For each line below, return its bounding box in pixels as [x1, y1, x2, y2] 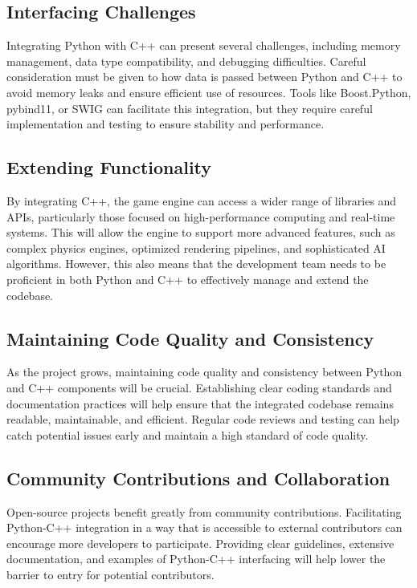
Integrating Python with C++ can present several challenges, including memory [6, 37, 401, 54]
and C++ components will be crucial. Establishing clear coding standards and [6, 379, 392, 395]
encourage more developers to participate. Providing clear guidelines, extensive [6, 534, 395, 551]
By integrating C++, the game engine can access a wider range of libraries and [6, 192, 397, 209]
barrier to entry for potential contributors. [6, 566, 215, 582]
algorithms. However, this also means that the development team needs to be [6, 255, 386, 272]
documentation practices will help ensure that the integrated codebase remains [6, 395, 394, 412]
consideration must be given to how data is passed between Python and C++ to [6, 68, 403, 85]
